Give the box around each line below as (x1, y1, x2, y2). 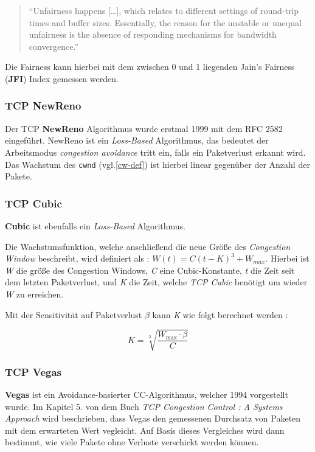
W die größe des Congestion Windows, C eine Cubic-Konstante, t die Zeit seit (5, 263, 295, 276)
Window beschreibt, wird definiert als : (5, 252, 150, 265)
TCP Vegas (5, 364, 62, 379)
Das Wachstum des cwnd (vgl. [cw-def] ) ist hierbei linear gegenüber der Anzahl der (5, 158, 310, 170)
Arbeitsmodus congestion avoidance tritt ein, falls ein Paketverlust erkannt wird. (5, 145, 306, 158)
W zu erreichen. (5, 288, 64, 300)
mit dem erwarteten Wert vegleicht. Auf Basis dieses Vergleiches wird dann (5, 423, 285, 436)
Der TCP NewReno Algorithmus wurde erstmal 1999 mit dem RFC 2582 (5, 122, 283, 134)
